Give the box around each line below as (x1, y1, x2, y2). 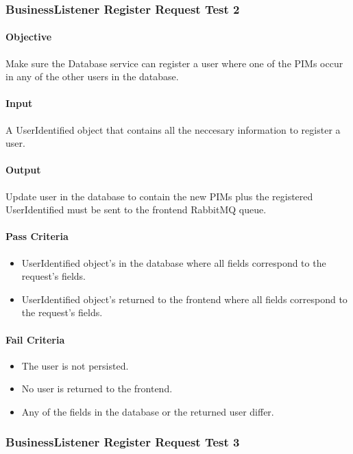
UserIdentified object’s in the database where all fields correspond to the (21, 255, 326, 270)
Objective (5, 29, 52, 44)
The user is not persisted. (21, 358, 129, 372)
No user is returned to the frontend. (21, 381, 173, 396)
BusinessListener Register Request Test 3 (5, 433, 240, 451)
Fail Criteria (5, 332, 65, 346)
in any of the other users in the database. (5, 69, 179, 84)
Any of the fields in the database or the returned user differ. (21, 404, 274, 418)
